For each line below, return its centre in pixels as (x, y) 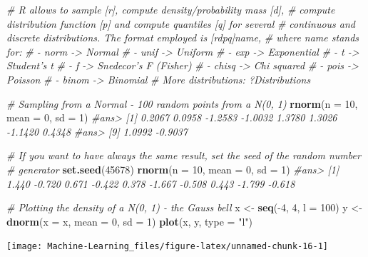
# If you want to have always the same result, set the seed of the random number (184, 155)
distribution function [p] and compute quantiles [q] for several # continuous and (181, 23)
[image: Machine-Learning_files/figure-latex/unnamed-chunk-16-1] (168, 247)
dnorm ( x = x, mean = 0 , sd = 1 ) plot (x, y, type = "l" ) (129, 221)
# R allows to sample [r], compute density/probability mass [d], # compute (171, 9)
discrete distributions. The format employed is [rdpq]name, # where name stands (183, 37)
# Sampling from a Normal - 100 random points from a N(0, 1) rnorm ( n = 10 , (182, 103)
